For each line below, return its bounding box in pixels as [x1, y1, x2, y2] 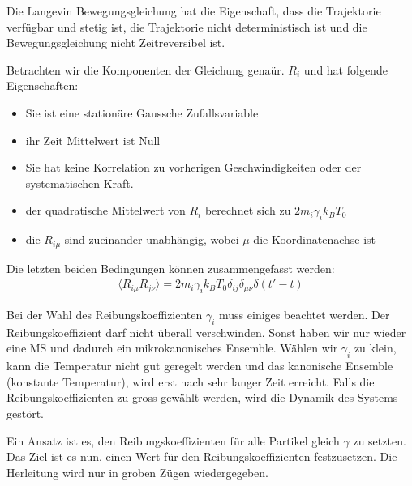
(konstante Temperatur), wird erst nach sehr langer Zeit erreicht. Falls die [6, 373, 375, 390]
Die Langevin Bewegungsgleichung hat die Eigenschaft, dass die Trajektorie [6, 2, 381, 19]
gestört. [6, 404, 45, 421]
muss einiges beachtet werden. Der [219, 306, 390, 323]
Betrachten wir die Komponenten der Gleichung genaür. [6, 61, 285, 78]
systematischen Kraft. [25, 174, 134, 191]
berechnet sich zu [204, 202, 291, 219]
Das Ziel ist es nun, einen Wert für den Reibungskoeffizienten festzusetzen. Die [6, 448, 397, 465]
